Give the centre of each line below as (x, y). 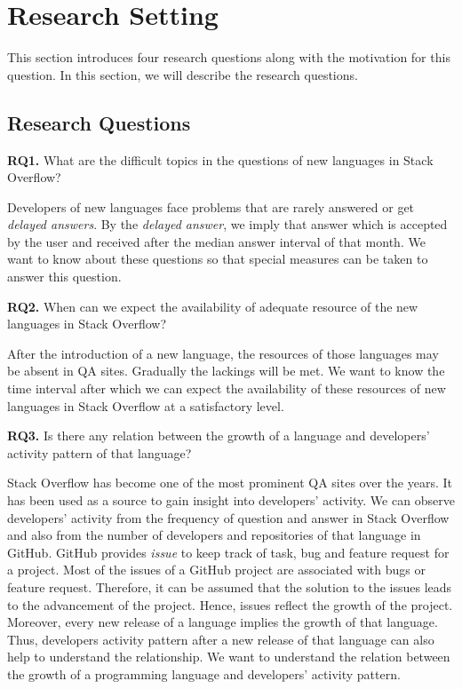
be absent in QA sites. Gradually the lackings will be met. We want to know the (226, 371)
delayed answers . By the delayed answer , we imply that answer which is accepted (227, 224)
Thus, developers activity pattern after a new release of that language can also (221, 639)
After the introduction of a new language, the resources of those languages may (223, 353)
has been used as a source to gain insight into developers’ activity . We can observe (231, 500)
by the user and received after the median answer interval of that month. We (216, 241)
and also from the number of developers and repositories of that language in (214, 535)
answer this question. (64, 277)
